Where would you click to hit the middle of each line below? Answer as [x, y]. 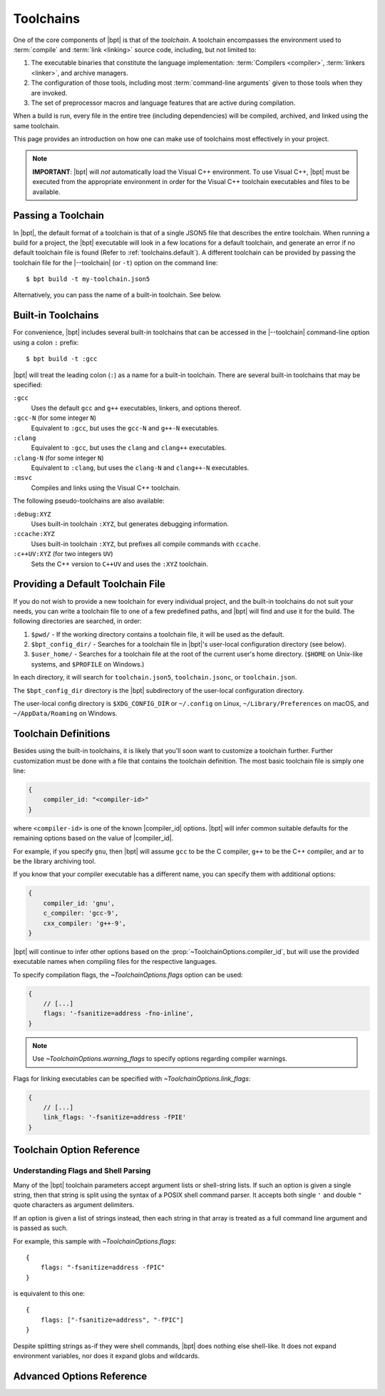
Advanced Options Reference [80, 1376]
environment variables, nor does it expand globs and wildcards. [107, 1356]
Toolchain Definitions [62, 734]
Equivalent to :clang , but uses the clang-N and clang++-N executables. [140, 468]
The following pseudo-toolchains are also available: [89, 501]
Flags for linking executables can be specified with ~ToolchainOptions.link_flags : [132, 1078]
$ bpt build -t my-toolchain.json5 [88, 279]
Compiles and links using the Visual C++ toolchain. [106, 488]
